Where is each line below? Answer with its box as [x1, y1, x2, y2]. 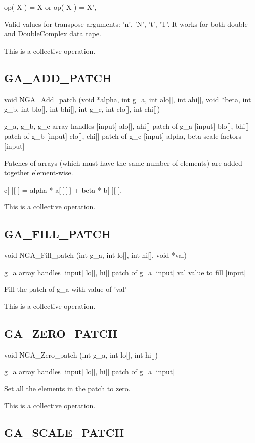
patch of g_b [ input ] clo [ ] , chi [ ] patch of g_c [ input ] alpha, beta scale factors [4, 130, 242, 141]
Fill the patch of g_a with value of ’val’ [4, 284, 127, 294]
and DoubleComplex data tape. [4, 28, 101, 39]
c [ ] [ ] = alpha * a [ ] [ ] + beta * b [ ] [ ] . [4, 184, 122, 195]
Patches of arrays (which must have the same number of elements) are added [4, 157, 242, 168]
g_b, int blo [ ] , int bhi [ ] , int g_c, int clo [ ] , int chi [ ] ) [4, 104, 160, 114]
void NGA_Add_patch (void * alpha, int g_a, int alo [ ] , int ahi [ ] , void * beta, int [4, 94, 251, 104]
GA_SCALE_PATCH [4, 425, 124, 440]
